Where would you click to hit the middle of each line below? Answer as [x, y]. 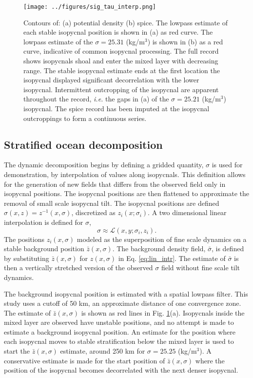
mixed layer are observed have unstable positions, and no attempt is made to [119, 322]
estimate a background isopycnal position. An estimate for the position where [120, 331]
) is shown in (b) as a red [185, 41]
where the [210, 360]
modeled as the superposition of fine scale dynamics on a [162, 239]
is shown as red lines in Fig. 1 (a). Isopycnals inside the [163, 312]
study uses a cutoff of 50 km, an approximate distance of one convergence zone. [123, 303]
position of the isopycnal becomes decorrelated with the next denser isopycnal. [121, 370]
